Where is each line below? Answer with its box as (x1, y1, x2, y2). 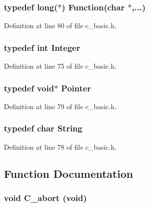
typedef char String (4, 122, 83, 134)
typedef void (4, 82, 54, 94)
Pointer (61, 82, 91, 94)
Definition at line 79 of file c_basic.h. (4, 101, 117, 111)
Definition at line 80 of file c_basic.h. (4, 20, 117, 31)
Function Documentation (4, 166, 133, 181)
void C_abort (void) (4, 191, 87, 204)
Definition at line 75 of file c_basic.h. (4, 61, 117, 71)
